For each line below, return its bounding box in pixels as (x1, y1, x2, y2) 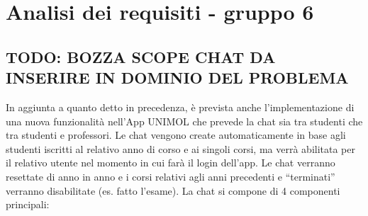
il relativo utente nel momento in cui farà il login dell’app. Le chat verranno (6, 155, 335, 170)
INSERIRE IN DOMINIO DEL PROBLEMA (6, 67, 349, 89)
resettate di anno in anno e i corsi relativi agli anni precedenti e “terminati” (6, 169, 335, 183)
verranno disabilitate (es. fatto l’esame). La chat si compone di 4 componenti (6, 183, 340, 198)
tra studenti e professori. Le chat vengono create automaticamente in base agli (6, 127, 346, 142)
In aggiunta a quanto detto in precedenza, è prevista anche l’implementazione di (6, 99, 355, 114)
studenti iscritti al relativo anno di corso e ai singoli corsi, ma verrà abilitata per (6, 141, 355, 156)
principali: (6, 197, 50, 212)
